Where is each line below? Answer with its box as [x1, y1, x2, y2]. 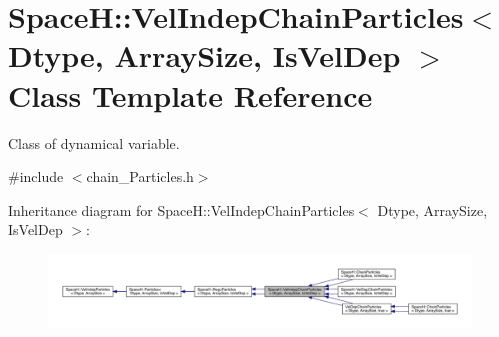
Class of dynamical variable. [8, 132, 180, 153]
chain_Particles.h [86, 166, 194, 187]
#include [8, 166, 64, 187]
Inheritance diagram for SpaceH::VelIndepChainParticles [8, 199, 355, 220]
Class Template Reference [8, 74, 373, 115]
